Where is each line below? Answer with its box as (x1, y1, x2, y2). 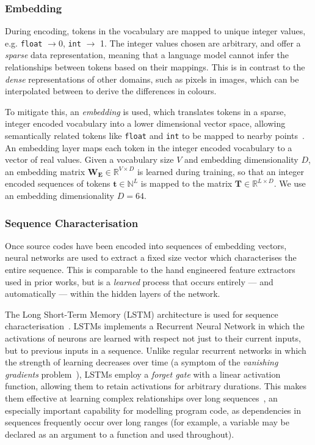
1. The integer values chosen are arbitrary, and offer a (100, 36, 301, 49)
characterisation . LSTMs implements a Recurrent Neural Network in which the (5, 320, 305, 332)
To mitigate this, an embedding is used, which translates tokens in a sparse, (5, 105, 286, 118)
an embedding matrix (5, 165, 85, 178)
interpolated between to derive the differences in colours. (5, 84, 217, 97)
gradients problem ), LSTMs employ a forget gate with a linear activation (5, 367, 281, 380)
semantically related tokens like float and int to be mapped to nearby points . (5, 129, 305, 142)
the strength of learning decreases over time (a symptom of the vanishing (5, 356, 278, 368)
